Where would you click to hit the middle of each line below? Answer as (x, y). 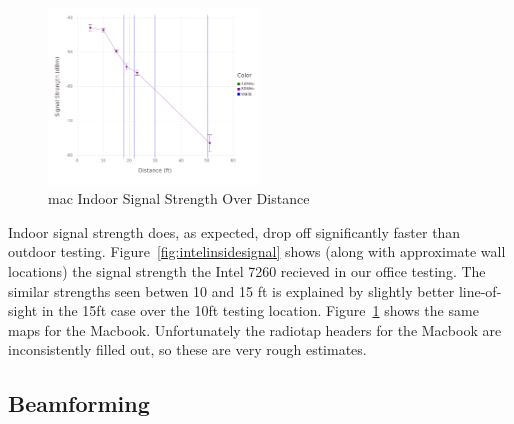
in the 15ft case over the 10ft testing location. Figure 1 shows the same (260, 310)
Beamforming (79, 403)
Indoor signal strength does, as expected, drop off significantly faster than (234, 231)
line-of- (480, 290)
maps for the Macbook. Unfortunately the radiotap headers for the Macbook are (255, 329)
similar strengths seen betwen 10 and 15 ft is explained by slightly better (231, 290)
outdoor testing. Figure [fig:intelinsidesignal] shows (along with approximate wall (257, 251)
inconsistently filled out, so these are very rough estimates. (187, 349)
